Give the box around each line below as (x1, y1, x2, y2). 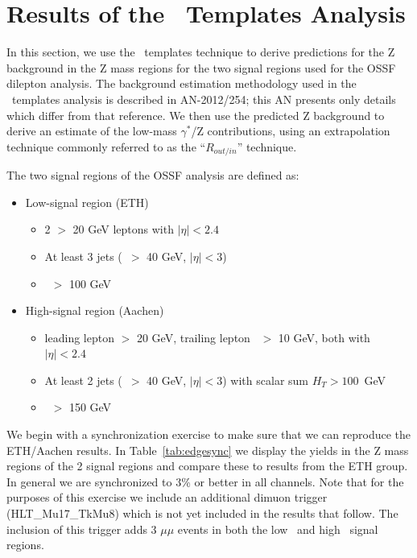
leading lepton (44, 329, 114, 345)
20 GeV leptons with (72, 221, 174, 238)
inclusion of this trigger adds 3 (6, 520, 157, 537)
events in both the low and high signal (177, 520, 378, 537)
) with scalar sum (222, 371, 309, 388)
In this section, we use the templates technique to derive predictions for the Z (6, 43, 395, 60)
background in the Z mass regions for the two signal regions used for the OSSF (6, 59, 396, 76)
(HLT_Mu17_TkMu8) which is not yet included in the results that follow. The (6, 505, 398, 522)
